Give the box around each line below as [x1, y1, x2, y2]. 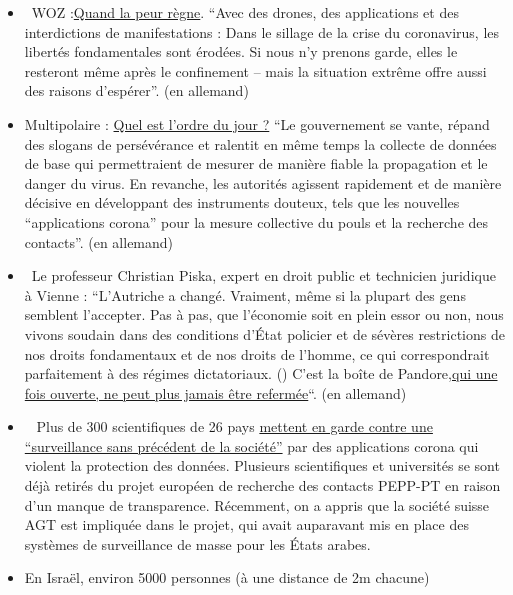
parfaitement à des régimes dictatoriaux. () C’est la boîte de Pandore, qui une [24, 363, 498, 384]
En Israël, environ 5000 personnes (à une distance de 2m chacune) [24, 567, 430, 588]
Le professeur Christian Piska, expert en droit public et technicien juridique [31, 265, 496, 286]
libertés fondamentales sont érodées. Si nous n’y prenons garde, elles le [24, 41, 458, 62]
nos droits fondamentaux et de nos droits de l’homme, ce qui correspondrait [24, 343, 490, 364]
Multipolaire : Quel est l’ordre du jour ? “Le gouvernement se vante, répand [24, 113, 490, 134]
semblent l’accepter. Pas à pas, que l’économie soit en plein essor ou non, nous [24, 304, 504, 325]
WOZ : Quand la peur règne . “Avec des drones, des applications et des [31, 2, 459, 22]
